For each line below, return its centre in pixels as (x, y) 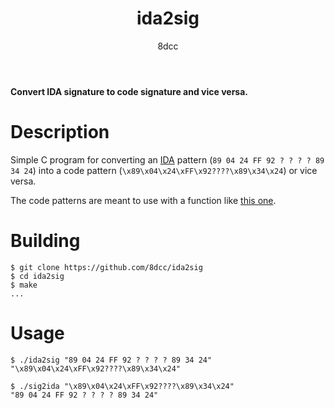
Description (60, 132)
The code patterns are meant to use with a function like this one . (143, 200)
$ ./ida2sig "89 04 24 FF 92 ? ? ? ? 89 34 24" (111, 360)
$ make (24, 285)
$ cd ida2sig (37, 276)
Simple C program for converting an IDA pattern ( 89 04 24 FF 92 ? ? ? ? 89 (167, 159)
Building (45, 241)
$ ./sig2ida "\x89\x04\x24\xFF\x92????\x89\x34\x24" (122, 386)
